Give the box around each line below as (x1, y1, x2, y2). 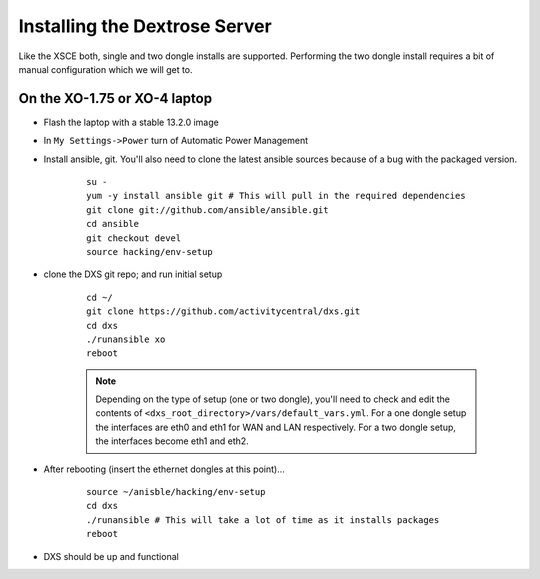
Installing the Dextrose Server (18, 15, 272, 37)
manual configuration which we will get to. (18, 63, 194, 75)
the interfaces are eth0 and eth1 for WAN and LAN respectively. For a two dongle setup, (95, 421, 457, 433)
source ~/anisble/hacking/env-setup (86, 486, 266, 498)
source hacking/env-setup (86, 246, 214, 257)
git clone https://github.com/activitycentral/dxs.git (86, 306, 361, 317)
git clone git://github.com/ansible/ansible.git (86, 204, 329, 215)
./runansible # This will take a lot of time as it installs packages (86, 514, 440, 525)
